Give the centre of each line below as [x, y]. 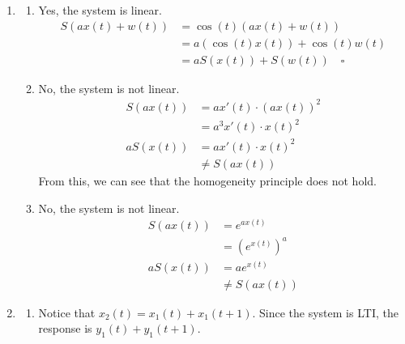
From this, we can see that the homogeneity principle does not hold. [207, 180]
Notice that [67, 312]
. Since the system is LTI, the [325, 312]
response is [65, 328]
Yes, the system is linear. [100, 10]
